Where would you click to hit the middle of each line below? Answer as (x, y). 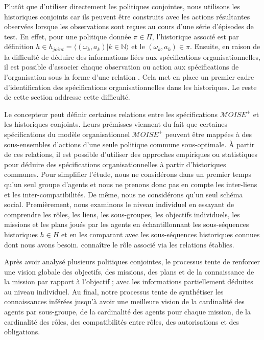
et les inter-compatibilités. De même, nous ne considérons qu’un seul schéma (124, 194)
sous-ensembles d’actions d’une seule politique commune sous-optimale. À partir (129, 144)
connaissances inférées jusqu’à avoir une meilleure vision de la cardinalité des (124, 301)
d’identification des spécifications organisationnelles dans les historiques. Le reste (130, 87)
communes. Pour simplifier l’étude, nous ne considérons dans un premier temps (128, 174)
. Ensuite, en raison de (225, 46)
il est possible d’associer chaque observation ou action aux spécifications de (122, 67)
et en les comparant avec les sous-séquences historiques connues (161, 234)
